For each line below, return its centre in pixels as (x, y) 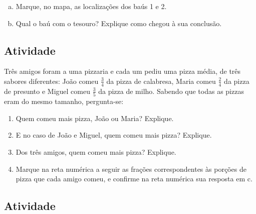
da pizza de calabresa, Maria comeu (161, 81)
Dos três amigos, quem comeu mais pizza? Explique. (96, 151)
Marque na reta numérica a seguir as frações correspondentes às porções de (131, 169)
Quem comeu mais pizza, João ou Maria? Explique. (95, 118)
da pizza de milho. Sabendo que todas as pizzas (171, 91)
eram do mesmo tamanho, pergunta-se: (64, 101)
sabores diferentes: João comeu (51, 81)
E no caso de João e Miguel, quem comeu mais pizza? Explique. (114, 135)
